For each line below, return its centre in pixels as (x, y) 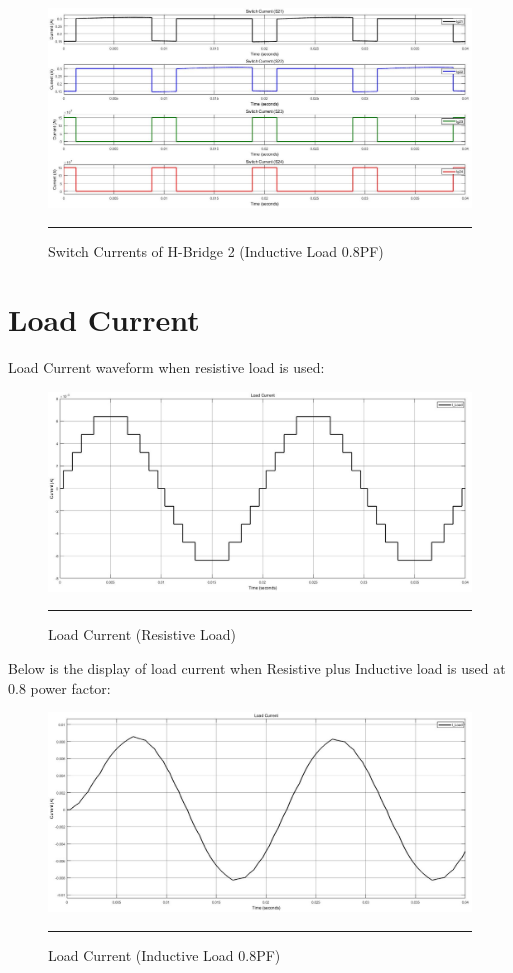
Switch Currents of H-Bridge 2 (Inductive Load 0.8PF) (216, 250)
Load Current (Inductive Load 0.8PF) (164, 954)
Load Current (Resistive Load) (142, 634)
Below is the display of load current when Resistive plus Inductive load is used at (257, 668)
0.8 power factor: (59, 687)
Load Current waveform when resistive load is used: (166, 367)
